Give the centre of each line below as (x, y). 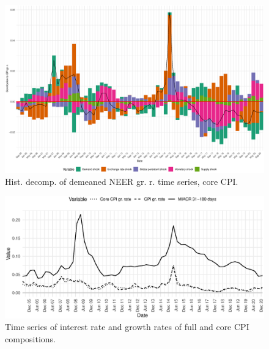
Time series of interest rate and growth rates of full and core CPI (127, 327)
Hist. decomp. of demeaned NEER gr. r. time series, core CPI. (122, 181)
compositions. (30, 338)
